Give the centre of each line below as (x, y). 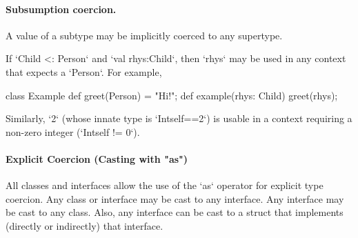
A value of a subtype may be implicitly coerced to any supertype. (144, 35)
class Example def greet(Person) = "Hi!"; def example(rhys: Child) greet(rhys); (172, 95)
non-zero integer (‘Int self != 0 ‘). (73, 131)
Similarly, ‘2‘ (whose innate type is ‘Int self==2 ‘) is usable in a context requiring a (179, 118)
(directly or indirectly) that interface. (84, 225)
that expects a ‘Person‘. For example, (84, 71)
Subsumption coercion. (61, 9)
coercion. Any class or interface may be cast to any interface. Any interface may (175, 198)
